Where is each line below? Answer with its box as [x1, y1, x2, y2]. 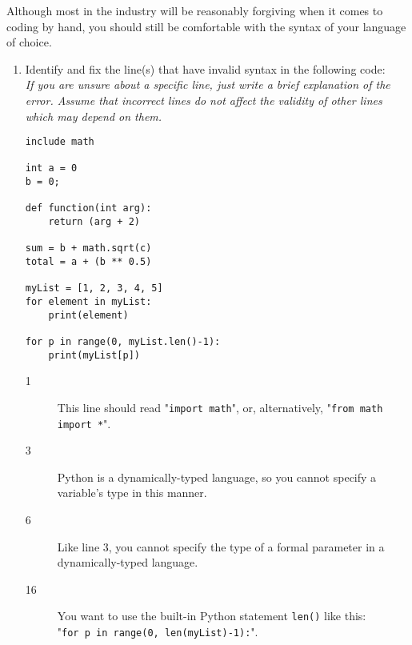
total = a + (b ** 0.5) [25, 256, 152, 268]
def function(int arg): [25, 202, 152, 214]
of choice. [6, 34, 52, 50]
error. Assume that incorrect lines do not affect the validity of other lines [25, 91, 382, 108]
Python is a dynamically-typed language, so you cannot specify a [57, 468, 377, 485]
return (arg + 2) [48, 216, 140, 228]
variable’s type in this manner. [57, 484, 207, 501]
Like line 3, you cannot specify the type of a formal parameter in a [57, 538, 385, 555]
